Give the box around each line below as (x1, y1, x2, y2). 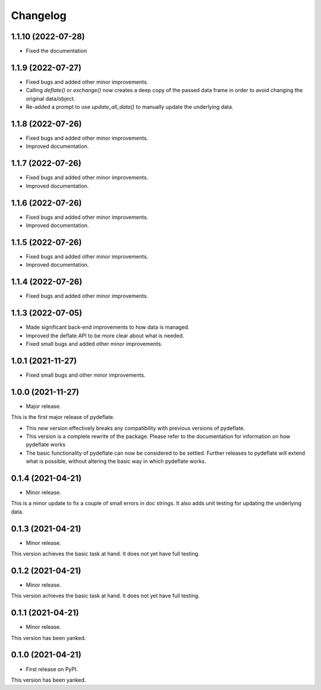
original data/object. (26, 95, 75, 102)
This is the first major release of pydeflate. (11, 414, 115, 421)
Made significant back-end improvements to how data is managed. (26, 324, 190, 331)
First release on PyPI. (26, 666, 78, 673)
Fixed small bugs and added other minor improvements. (26, 340, 163, 347)
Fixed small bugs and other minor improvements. (26, 371, 146, 379)
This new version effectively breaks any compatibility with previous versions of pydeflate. (26, 424, 246, 431)
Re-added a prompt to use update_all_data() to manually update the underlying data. (26, 103, 234, 111)
